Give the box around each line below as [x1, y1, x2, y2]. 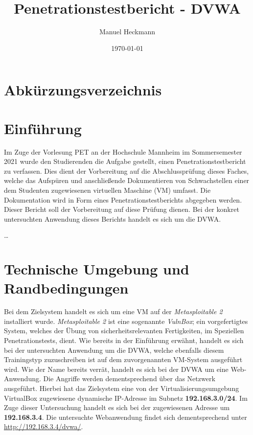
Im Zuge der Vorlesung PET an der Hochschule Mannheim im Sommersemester [4, 146, 242, 157]
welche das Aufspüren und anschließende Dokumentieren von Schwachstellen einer [4, 175, 250, 185]
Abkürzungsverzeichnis [4, 80, 162, 100]
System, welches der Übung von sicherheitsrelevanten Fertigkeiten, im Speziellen [4, 325, 244, 336]
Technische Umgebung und [4, 259, 189, 279]
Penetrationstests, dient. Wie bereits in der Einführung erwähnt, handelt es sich [4, 335, 244, 345]
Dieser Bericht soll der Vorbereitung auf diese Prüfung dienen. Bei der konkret [4, 204, 239, 214]
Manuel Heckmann [99, 26, 155, 37]
